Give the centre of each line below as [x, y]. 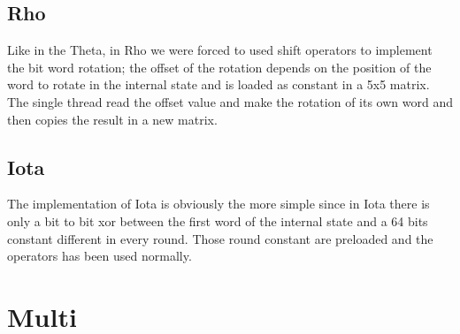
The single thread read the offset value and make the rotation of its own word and [230, 101]
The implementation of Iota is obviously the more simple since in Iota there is [218, 204]
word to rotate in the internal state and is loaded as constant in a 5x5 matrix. [218, 84]
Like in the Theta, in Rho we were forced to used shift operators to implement [220, 50]
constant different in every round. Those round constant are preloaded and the [220, 238]
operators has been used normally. [100, 256]
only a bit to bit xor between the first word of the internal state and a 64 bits [218, 220]
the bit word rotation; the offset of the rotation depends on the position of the [219, 67]
